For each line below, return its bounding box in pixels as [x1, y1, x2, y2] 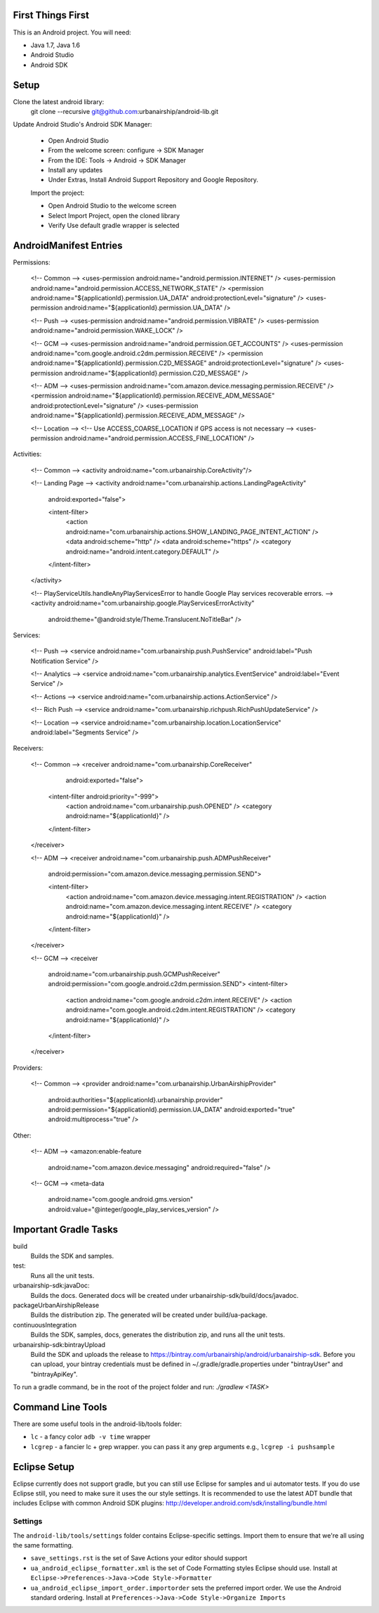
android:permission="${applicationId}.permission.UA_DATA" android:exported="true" [48, 1105, 295, 1114]
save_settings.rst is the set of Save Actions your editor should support [30, 1554, 248, 1562]
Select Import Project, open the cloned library [48, 211, 180, 219]
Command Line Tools [13, 1401, 107, 1413]
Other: [13, 1131, 32, 1140]
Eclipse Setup [13, 1460, 75, 1473]
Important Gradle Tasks [13, 1223, 119, 1235]
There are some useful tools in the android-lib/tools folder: [13, 1420, 182, 1428]
